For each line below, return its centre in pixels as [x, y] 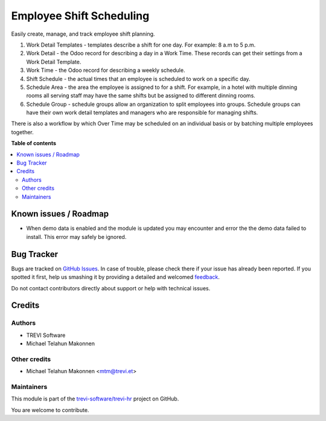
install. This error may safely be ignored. [76, 237]
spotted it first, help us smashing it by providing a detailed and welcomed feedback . [116, 277]
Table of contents [34, 143]
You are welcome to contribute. [50, 410]
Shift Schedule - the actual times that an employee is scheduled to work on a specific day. [138, 79]
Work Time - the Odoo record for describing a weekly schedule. [106, 70]
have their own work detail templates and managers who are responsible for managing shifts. [142, 113]
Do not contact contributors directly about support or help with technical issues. [111, 288]
